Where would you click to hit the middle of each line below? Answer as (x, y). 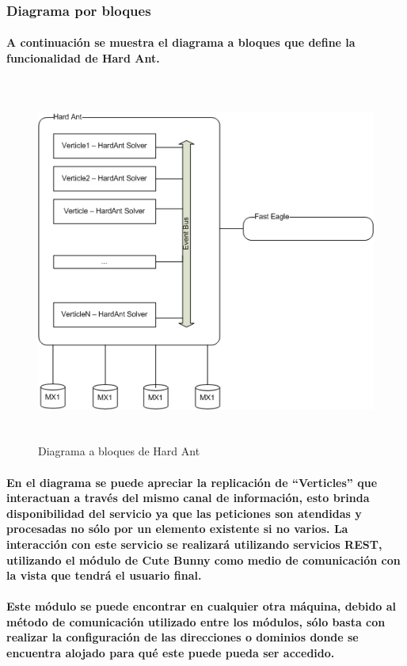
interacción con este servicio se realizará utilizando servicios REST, (194, 544)
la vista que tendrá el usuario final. (104, 575)
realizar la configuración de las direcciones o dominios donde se (183, 637)
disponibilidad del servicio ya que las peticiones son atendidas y (184, 513)
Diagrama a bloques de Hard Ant (119, 451)
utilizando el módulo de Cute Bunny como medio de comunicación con (203, 559)
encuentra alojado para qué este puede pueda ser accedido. (171, 653)
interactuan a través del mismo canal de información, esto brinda (188, 498)
